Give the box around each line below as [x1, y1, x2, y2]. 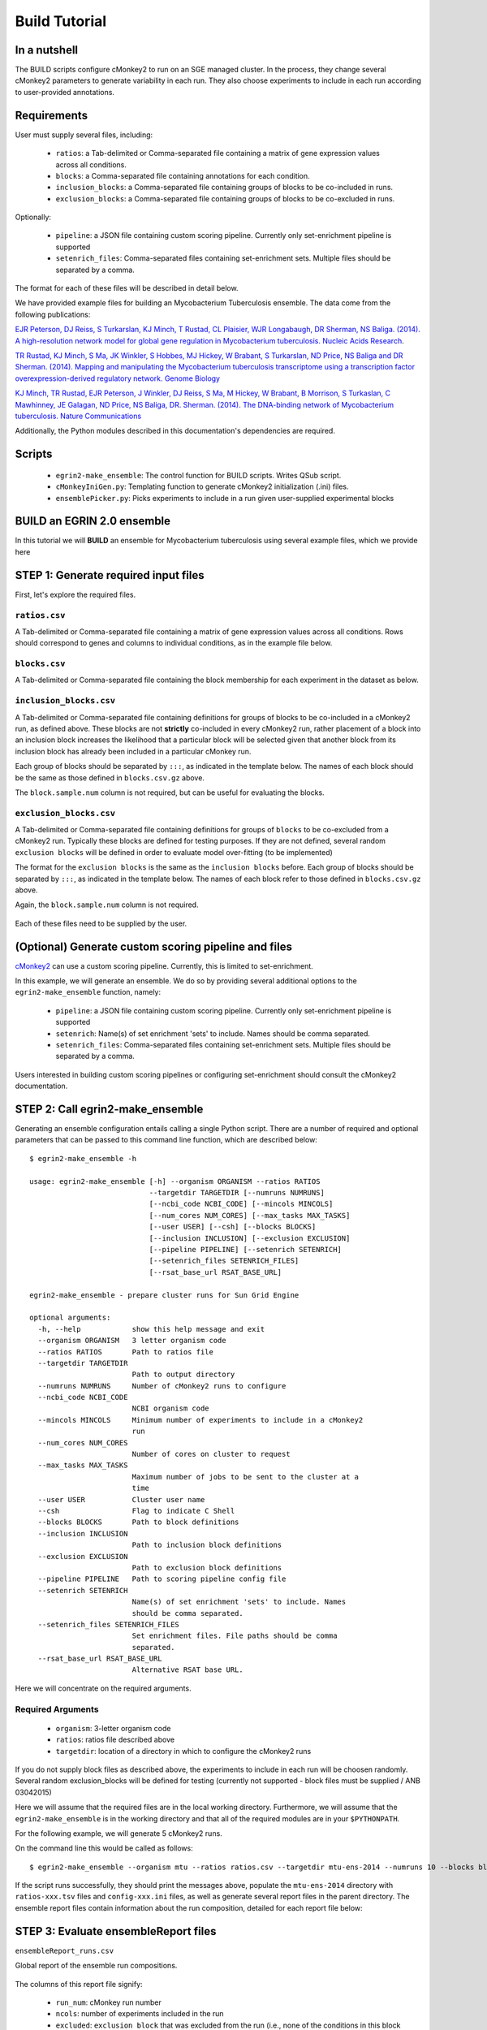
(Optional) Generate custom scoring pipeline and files [15, 939, 292, 953]
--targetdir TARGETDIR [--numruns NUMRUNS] [149, 1188, 325, 1198]
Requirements [15, 108, 88, 122]
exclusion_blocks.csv [15, 808, 115, 818]
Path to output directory [131, 1370, 235, 1380]
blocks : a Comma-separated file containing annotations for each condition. [55, 171, 310, 180]
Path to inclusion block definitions [131, 1540, 282, 1550]
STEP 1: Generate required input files [15, 568, 205, 582]
